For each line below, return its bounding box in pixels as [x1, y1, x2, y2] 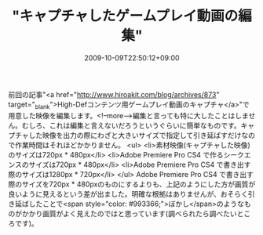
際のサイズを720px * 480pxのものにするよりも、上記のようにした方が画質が [8, 179, 256, 189]
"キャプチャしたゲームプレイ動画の [11, 7, 239, 25]
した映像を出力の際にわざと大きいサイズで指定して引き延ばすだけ [28, 130, 242, 139]
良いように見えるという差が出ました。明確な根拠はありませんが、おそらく [8, 189, 249, 198]
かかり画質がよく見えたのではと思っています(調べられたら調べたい [21, 208, 237, 218]
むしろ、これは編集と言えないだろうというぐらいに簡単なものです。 [21, 121, 241, 130]
